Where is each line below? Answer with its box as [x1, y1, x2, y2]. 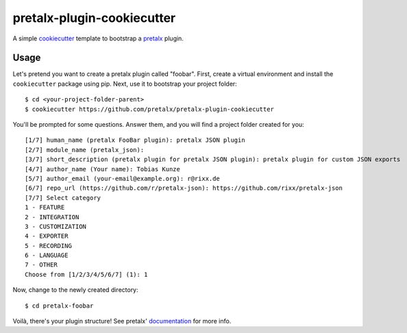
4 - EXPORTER [25, 232, 69, 240]
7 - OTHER [25, 261, 58, 269]
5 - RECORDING [25, 242, 72, 249]
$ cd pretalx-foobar [25, 301, 94, 310]
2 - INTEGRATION [25, 213, 79, 221]
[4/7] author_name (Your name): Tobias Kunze [25, 165, 181, 173]
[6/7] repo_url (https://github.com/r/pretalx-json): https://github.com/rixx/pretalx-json [25, 184, 343, 192]
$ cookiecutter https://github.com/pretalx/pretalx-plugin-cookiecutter [25, 105, 274, 113]
